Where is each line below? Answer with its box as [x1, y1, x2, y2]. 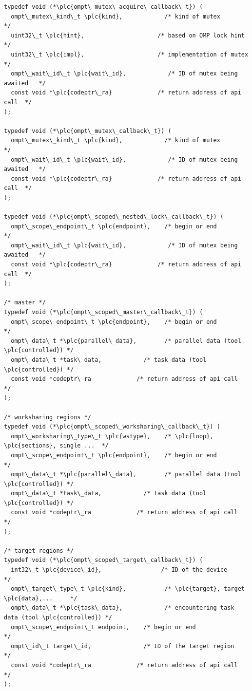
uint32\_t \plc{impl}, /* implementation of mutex [11, 51, 249, 58]
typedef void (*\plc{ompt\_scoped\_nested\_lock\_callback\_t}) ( [4, 213, 224, 221]
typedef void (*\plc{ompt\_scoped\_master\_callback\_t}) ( [4, 309, 203, 316]
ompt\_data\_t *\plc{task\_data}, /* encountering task [11, 604, 234, 612]
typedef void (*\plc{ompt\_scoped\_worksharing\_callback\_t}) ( [4, 423, 220, 430]
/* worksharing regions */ [4, 413, 91, 421]
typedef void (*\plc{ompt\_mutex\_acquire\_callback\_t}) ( [4, 3, 203, 10]
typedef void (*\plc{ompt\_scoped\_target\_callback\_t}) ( [4, 557, 203, 564]
